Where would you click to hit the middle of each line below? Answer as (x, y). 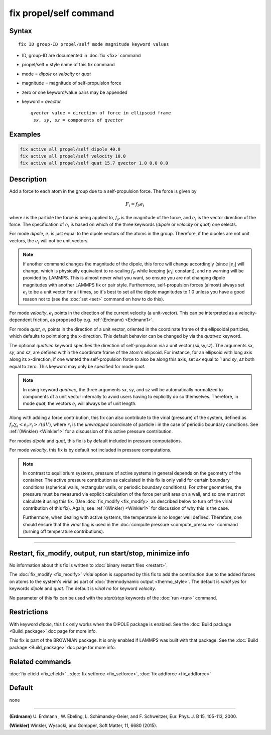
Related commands (40, 661)
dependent (21, 320)
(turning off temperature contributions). (63, 531)
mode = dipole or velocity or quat (56, 74)
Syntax (21, 31)
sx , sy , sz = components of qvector (79, 120)
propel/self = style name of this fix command (68, 65)
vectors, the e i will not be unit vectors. (49, 241)
